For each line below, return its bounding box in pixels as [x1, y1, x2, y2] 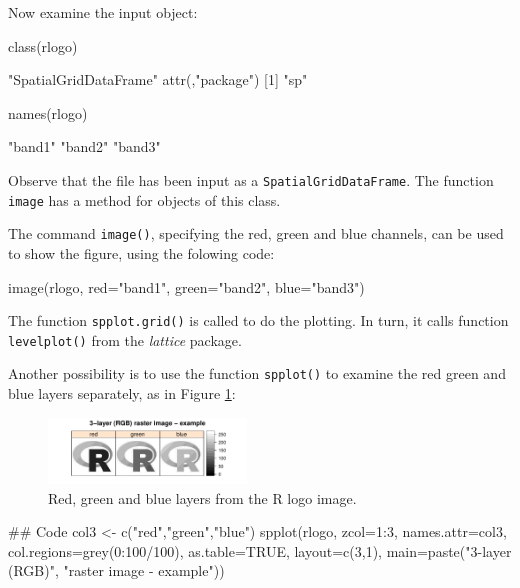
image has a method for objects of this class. [8, 189, 281, 210]
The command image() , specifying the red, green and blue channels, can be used [8, 223, 504, 244]
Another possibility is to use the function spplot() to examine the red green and [8, 363, 506, 384]
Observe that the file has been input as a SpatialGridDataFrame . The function [8, 169, 494, 190]
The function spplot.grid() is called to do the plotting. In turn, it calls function [8, 310, 509, 331]
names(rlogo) [8, 102, 88, 123]
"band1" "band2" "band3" [8, 136, 161, 157]
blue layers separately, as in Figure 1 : [8, 383, 236, 404]
